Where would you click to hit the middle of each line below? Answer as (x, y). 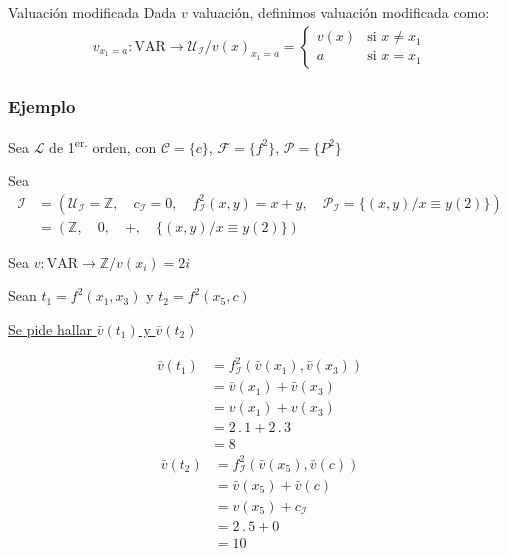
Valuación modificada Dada (92, 12)
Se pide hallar (50, 328)
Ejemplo (42, 105)
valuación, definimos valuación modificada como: (341, 12)
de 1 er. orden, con (103, 145)
